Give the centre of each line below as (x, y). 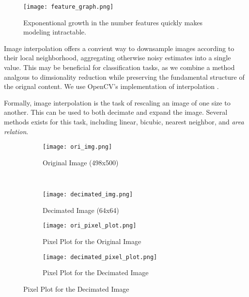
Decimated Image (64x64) (81, 210)
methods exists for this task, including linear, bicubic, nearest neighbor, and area (124, 122)
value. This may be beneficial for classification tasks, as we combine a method (119, 67)
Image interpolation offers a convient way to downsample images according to (119, 48)
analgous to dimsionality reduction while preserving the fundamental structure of (124, 77)
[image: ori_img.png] (78, 147)
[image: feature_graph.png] (69, 7)
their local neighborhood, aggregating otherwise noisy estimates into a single (117, 58)
